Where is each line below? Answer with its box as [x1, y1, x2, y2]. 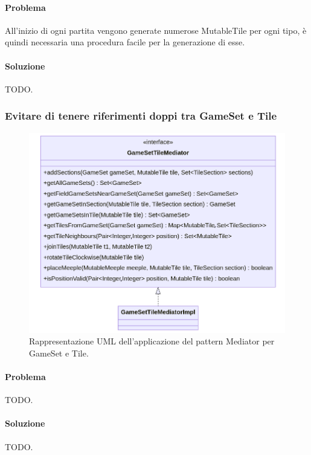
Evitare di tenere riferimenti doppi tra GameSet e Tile [5, 108, 277, 123]
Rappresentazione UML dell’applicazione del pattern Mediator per [29, 335, 275, 347]
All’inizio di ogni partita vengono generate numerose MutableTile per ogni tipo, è [5, 24, 307, 36]
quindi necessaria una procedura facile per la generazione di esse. [5, 36, 245, 48]
